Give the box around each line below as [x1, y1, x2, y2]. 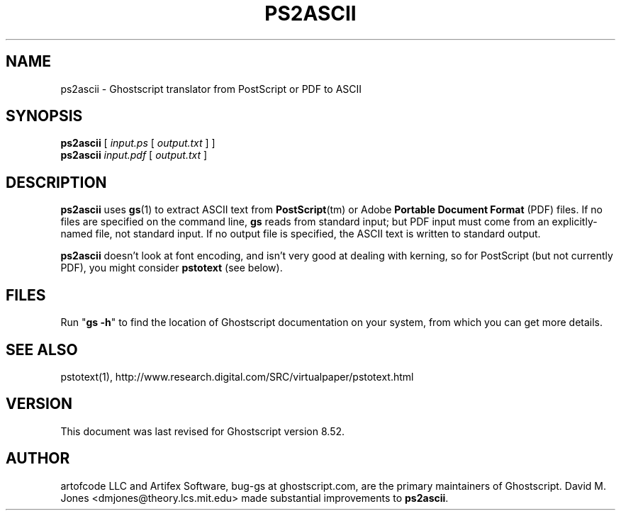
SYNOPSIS [6, 107, 83, 125]
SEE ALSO [6, 340, 78, 359]
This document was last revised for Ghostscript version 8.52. [60, 425, 345, 437]
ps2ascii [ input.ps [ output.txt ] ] [60, 137, 216, 150]
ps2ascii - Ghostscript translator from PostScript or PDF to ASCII [60, 82, 362, 95]
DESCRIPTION [6, 173, 107, 191]
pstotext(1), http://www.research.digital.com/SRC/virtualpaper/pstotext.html [60, 370, 414, 383]
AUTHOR [6, 449, 70, 468]
